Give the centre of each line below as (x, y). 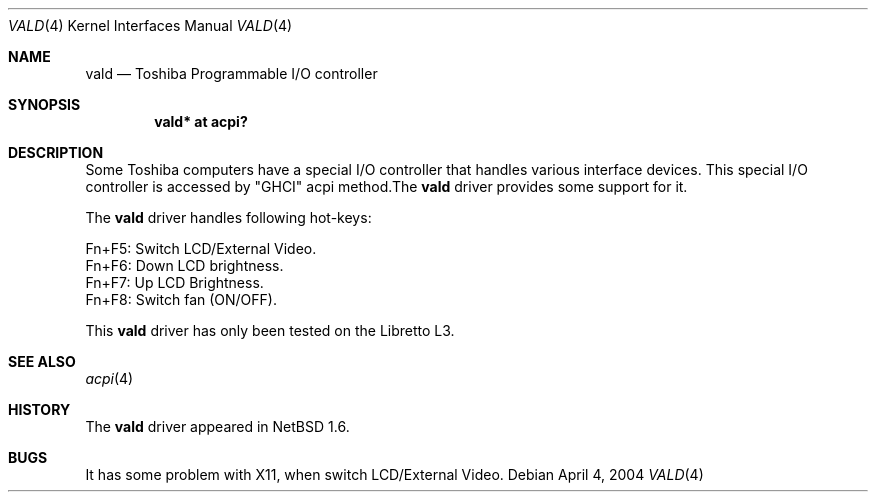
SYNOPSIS (44, 104)
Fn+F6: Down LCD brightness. (184, 265)
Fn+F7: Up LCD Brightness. (174, 282)
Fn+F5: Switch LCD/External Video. (201, 248)
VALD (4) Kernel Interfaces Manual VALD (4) (150, 25)
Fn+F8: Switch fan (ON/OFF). (181, 299)
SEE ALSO (42, 361)
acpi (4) (109, 378)
